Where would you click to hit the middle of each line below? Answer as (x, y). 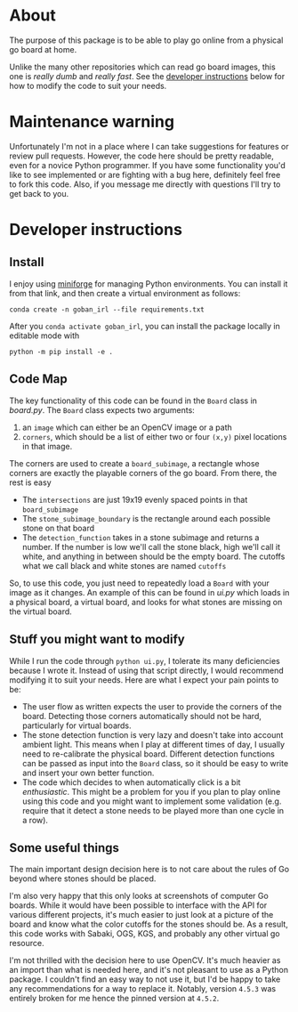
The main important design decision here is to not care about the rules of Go (149, 870)
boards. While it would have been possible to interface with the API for (138, 905)
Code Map (39, 379)
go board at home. (43, 49)
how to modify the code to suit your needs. (88, 85)
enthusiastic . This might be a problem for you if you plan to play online (151, 791)
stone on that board (58, 528)
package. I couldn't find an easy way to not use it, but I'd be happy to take (145, 979)
